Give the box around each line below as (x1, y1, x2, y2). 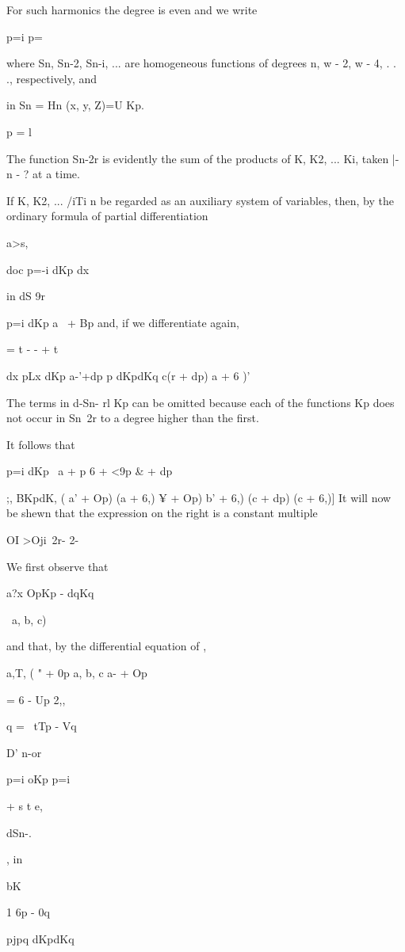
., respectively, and (6, 70, 97, 86)
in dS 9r (6, 288, 46, 304)
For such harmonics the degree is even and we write (6, 2, 258, 17)
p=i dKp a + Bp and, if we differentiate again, (6, 314, 239, 330)
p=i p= (6, 28, 43, 44)
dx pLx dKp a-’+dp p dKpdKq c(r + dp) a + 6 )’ (6, 367, 250, 383)
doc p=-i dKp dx (6, 261, 90, 277)
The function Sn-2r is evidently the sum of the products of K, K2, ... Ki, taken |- (6, 150, 399, 166)
